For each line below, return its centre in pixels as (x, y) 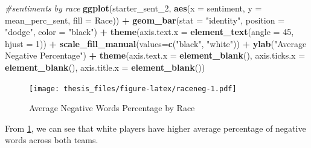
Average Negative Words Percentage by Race (112, 108)
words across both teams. (52, 140)
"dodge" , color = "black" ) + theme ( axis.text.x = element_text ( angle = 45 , (149, 32)
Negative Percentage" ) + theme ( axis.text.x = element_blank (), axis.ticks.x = (155, 55)
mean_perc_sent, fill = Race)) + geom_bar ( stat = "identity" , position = (145, 20)
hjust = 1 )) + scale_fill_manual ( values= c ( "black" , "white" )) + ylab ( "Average (156, 43)
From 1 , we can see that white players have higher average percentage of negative (155, 128)
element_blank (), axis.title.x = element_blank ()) (105, 67)
